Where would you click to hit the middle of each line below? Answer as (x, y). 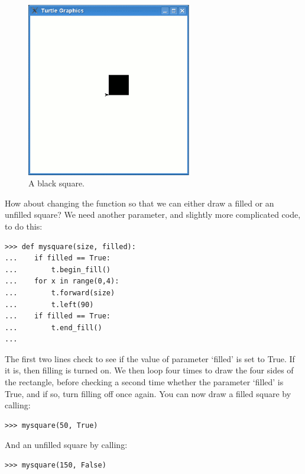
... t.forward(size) (60, 293)
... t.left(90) (49, 304)
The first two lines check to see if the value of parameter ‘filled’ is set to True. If (150, 358)
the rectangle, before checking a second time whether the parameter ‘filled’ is (144, 382)
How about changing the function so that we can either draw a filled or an (139, 203)
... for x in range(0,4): (62, 281)
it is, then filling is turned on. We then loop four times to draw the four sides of (149, 370)
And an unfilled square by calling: (66, 445)
